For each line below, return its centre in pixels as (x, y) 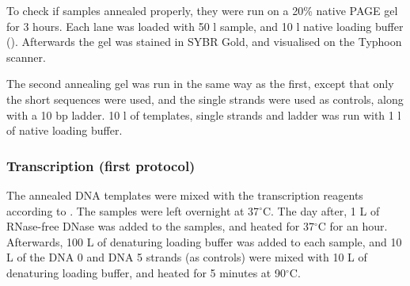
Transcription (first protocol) (101, 165)
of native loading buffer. (65, 130)
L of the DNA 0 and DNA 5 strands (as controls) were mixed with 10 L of (187, 257)
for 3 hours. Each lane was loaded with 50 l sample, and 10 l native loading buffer (205, 26)
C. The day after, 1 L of (321, 210)
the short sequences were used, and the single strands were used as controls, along (205, 99)
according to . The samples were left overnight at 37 (133, 210)
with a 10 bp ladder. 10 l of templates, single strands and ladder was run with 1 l (204, 114)
